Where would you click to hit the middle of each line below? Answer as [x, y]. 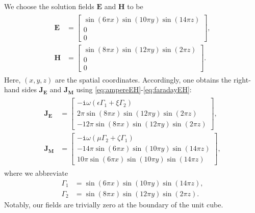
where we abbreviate [36, 173]
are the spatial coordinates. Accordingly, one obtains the [143, 79]
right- [242, 79]
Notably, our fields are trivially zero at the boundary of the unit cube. [114, 204]
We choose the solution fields [49, 6]
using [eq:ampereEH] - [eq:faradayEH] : [134, 89]
